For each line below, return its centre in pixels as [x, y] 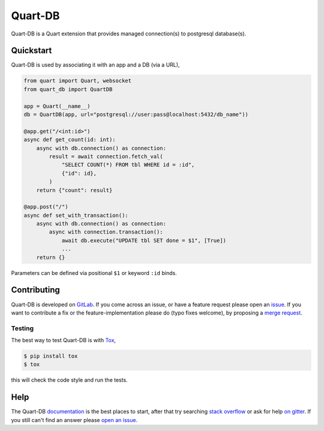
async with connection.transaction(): [106, 232]
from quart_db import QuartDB [68, 89]
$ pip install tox [51, 356]
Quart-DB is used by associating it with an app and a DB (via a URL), [95, 65]
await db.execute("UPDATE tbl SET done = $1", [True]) [144, 240]
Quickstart [31, 51]
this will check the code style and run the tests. [70, 380]
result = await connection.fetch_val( [106, 156]
